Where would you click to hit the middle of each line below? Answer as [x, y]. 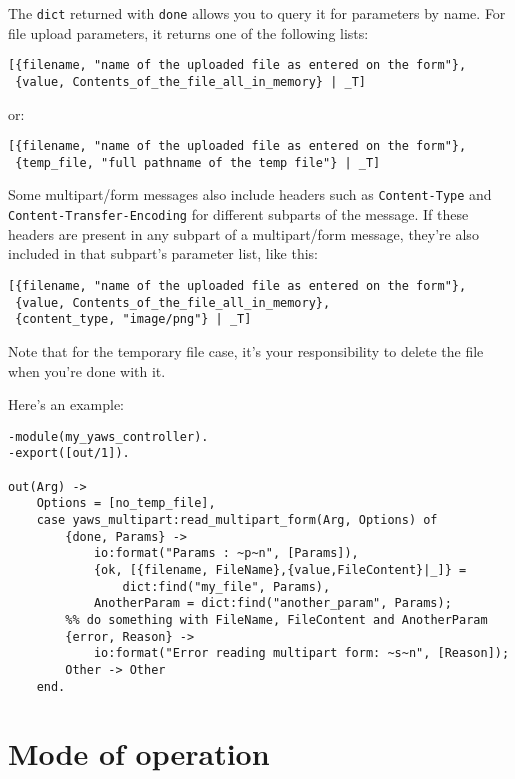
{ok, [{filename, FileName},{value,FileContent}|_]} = [280, 569]
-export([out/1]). [69, 453]
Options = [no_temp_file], [126, 503]
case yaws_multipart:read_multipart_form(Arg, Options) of [237, 520]
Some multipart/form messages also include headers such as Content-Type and [250, 194]
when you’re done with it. [87, 370]
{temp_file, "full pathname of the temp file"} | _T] [198, 162]
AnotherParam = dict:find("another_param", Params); [272, 603]
